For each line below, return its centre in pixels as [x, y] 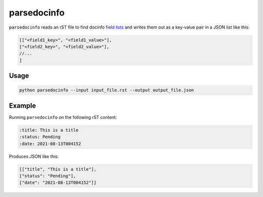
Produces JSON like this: [34, 156]
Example [22, 106]
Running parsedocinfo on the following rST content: [63, 117]
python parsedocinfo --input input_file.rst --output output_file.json [107, 90]
